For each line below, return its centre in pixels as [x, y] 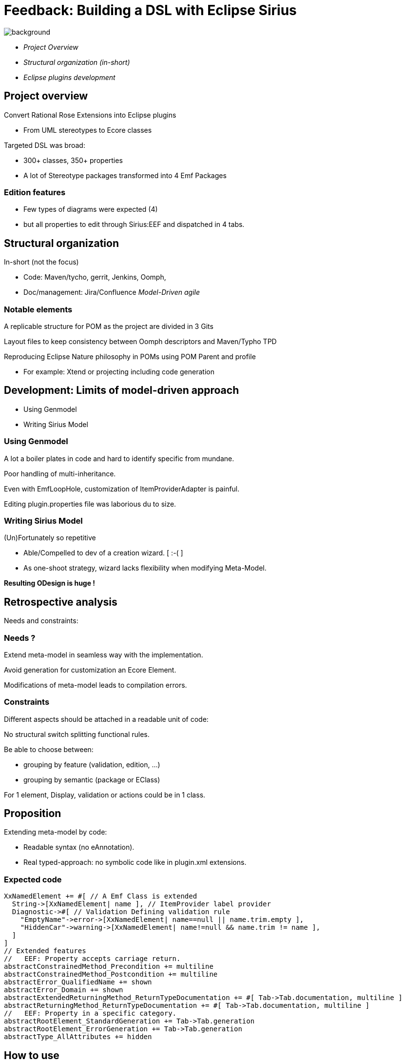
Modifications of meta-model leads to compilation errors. [96, 685]
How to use [32, 1055]
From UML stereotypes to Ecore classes [88, 130]
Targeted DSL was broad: [45, 145]
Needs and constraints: [41, 621]
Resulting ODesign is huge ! [50, 583]
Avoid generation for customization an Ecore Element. [90, 670]
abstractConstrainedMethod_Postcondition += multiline [111, 974]
